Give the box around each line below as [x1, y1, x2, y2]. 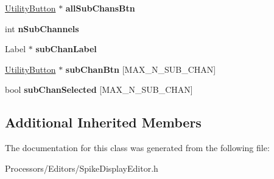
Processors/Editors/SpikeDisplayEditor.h [5, 161, 158, 174]
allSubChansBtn [65, 2, 135, 14]
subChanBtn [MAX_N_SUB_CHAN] [65, 62, 216, 75]
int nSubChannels [5, 22, 79, 35]
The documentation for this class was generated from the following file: [5, 141, 270, 154]
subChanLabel [35, 42, 97, 55]
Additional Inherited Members [5, 113, 202, 132]
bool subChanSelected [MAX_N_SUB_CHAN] [5, 83, 193, 96]
